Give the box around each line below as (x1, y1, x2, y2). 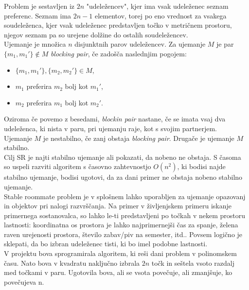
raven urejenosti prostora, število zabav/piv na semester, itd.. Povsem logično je (4, 229, 243, 239)
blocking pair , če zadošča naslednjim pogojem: (50, 48, 187, 58)
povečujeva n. (4, 276, 44, 287)
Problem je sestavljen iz (4, 1, 75, 11)
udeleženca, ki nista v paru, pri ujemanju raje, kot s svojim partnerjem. (4, 123, 217, 133)
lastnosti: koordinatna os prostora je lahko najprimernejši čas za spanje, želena (4, 220, 238, 230)
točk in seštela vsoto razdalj (151, 257, 234, 268)
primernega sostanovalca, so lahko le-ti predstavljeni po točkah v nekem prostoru (4, 210, 246, 220)
